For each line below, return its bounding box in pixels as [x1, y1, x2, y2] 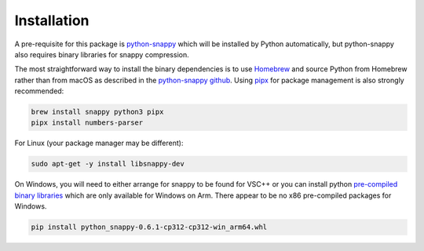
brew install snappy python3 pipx [31, 107, 164, 117]
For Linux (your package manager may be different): [14, 138, 184, 148]
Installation [14, 12, 90, 29]
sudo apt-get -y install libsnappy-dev [31, 159, 185, 169]
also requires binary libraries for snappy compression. [14, 49, 189, 59]
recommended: [14, 86, 64, 96]
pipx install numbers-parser [31, 118, 144, 127]
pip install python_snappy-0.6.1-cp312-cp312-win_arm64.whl [31, 223, 268, 231]
